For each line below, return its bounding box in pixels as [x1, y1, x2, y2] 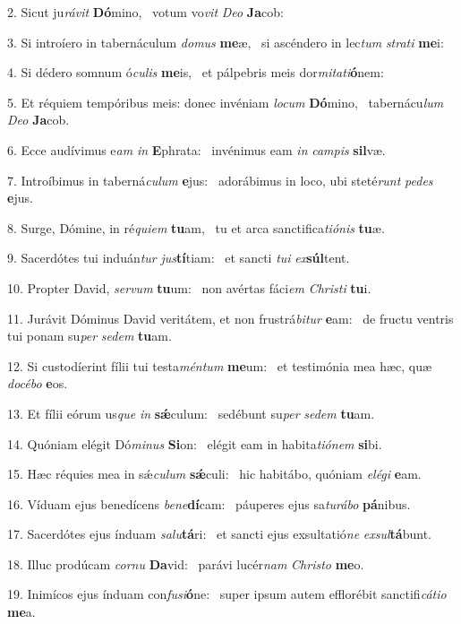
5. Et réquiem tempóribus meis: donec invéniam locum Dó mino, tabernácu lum [7, 92, 444, 111]
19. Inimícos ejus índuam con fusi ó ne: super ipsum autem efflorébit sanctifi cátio [7, 585, 447, 603]
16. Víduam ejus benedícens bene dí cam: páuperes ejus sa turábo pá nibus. [7, 494, 411, 513]
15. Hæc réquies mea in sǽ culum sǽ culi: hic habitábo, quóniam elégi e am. [7, 464, 422, 483]
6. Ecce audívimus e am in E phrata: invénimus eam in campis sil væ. [7, 140, 386, 159]
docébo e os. [7, 374, 68, 393]
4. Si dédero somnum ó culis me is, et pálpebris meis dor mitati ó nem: [7, 63, 384, 82]
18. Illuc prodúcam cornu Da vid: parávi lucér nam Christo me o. [7, 554, 364, 573]
